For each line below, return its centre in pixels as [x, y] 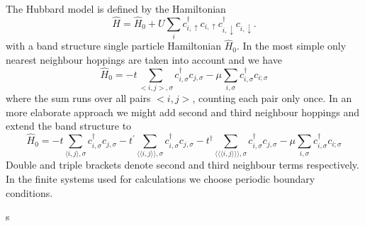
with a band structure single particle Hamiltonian [114, 46]
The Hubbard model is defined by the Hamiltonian [116, 9]
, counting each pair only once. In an [272, 98]
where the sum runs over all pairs [78, 98]
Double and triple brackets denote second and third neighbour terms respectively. [182, 165]
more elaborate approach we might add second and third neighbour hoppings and [182, 112]
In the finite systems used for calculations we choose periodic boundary [161, 179]
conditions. [29, 192]
